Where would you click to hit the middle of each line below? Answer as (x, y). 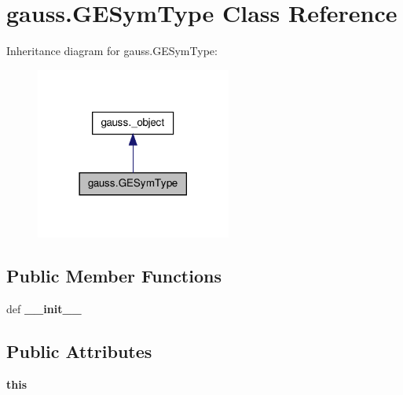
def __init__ (44, 308)
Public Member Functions (114, 275)
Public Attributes (79, 351)
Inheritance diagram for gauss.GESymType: (112, 51)
